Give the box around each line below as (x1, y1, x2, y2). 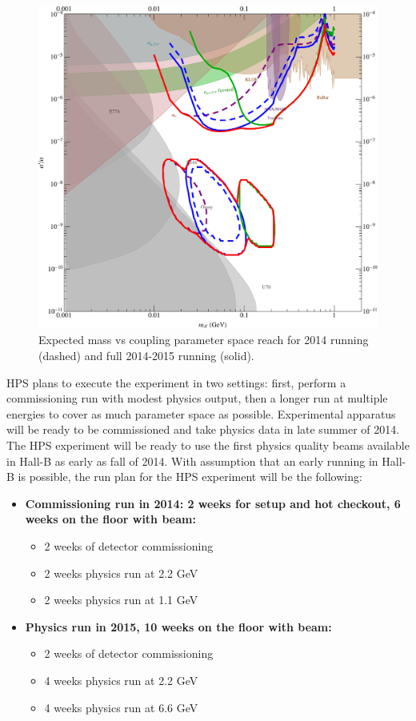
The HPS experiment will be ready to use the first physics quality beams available (6, 437, 410, 454)
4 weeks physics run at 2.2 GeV (44, 671, 198, 688)
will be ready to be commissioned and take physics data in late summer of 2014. (6, 421, 400, 438)
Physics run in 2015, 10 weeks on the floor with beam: (25, 618, 332, 635)
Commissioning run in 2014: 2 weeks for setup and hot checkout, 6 (25, 495, 401, 511)
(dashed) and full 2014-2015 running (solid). (38, 347, 254, 364)
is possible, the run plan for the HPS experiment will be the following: (18, 468, 362, 485)
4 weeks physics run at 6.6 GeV (44, 699, 198, 715)
